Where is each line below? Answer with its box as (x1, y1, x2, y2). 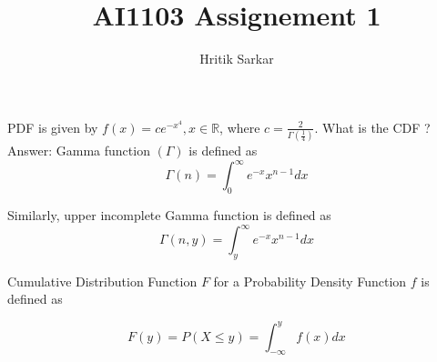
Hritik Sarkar (199, 49, 274, 68)
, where (219, 117, 260, 136)
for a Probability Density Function (213, 271, 407, 290)
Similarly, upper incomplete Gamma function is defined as (7, 205, 331, 224)
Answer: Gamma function (7, 141, 150, 160)
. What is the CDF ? (314, 117, 431, 136)
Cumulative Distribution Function (7, 271, 198, 290)
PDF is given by (7, 117, 98, 136)
